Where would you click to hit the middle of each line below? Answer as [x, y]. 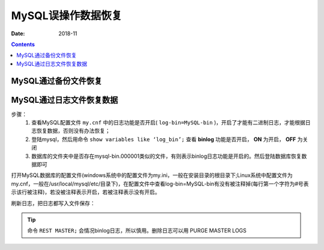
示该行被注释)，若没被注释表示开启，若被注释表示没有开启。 [86, 192]
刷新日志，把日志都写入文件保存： [53, 203]
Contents [23, 44]
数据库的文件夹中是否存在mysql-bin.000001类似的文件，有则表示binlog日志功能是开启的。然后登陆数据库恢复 [167, 156]
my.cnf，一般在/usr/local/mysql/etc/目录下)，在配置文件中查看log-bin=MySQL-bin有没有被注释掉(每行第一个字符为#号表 [160, 184]
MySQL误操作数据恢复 [67, 16]
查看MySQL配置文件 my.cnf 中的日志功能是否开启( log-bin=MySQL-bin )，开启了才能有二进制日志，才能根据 [169, 123]
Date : [18, 33]
